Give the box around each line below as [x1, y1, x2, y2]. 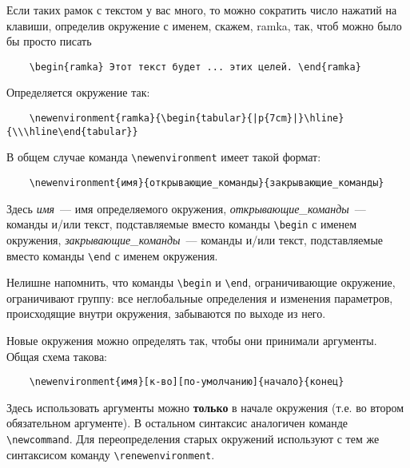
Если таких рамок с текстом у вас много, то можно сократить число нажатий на [6, 2, 397, 18]
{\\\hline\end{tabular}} [6, 125, 138, 137]
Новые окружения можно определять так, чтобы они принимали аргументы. [6, 332, 377, 348]
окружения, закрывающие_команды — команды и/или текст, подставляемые [6, 231, 384, 248]
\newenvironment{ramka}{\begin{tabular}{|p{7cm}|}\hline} [29, 113, 344, 125]
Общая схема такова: [6, 347, 107, 364]
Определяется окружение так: [6, 84, 150, 101]
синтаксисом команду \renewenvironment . [6, 446, 215, 462]
